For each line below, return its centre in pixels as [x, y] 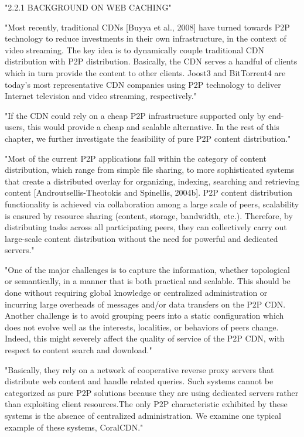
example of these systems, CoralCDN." [74, 427]
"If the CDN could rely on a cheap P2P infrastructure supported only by [135, 115]
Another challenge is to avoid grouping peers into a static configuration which [144, 315]
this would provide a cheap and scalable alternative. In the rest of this [153, 127]
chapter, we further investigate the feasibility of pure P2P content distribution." [148, 138]
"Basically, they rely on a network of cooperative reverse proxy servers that [139, 369]
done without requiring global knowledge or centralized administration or [136, 293]
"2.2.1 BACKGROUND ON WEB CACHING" [88, 7]
